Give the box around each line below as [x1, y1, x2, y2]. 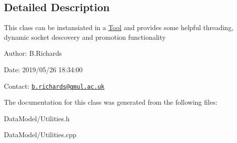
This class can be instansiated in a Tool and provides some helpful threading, [4, 22, 234, 32]
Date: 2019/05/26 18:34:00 [4, 64, 83, 74]
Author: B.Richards [4, 48, 62, 58]
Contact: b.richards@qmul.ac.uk [4, 80, 105, 91]
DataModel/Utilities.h [4, 113, 70, 123]
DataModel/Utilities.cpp [4, 129, 77, 140]
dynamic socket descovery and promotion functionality [4, 32, 166, 42]
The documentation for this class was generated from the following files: [4, 97, 218, 107]
